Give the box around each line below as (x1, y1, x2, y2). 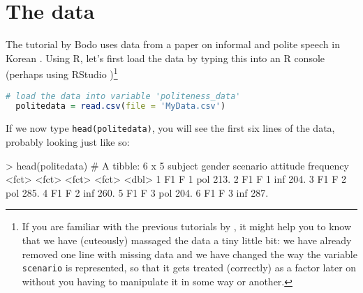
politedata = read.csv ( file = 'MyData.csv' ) (15, 101, 226, 112)
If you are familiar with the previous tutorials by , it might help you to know (22, 219, 352, 234)
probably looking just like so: (6, 134, 130, 149)
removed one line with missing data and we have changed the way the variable (22, 246, 357, 261)
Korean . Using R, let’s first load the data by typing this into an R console (6, 50, 325, 65)
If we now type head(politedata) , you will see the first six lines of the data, (6, 121, 335, 135)
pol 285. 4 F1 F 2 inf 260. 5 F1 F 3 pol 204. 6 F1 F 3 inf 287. (6, 185, 269, 200)
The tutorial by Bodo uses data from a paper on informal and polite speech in (6, 37, 340, 52)
